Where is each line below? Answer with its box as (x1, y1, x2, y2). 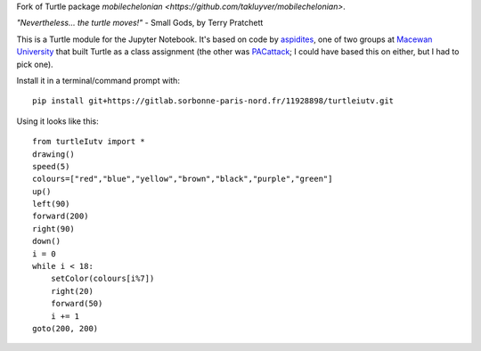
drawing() (32, 149, 75, 159)
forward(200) (32, 211, 89, 222)
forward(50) (50, 298, 103, 309)
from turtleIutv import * (32, 136, 146, 147)
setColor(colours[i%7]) (50, 273, 155, 284)
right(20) (50, 286, 94, 296)
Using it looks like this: (16, 116, 100, 127)
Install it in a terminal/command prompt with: (16, 75, 180, 86)
